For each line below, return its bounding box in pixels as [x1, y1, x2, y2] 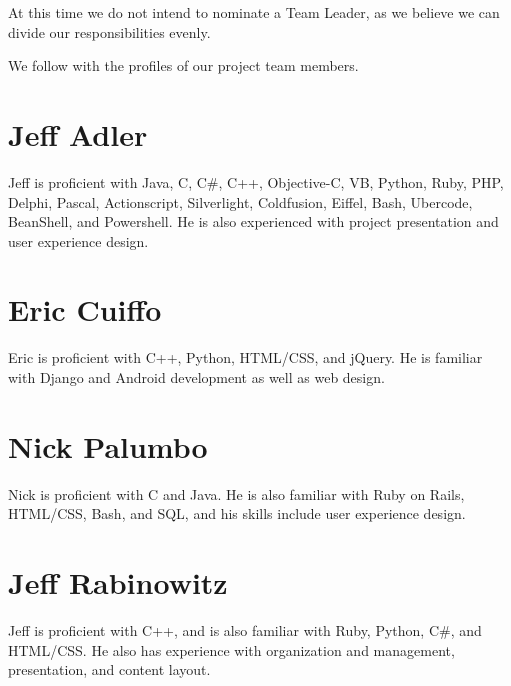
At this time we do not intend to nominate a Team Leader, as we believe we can [8, 2, 500, 22]
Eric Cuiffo [8, 289, 162, 330]
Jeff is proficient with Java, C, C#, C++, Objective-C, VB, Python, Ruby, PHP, [8, 171, 504, 192]
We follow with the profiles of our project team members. [8, 55, 359, 76]
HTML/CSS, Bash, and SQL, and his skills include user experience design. [8, 503, 466, 524]
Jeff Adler [8, 113, 148, 154]
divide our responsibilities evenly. [8, 21, 211, 42]
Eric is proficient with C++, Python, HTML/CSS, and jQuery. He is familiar [8, 347, 483, 368]
